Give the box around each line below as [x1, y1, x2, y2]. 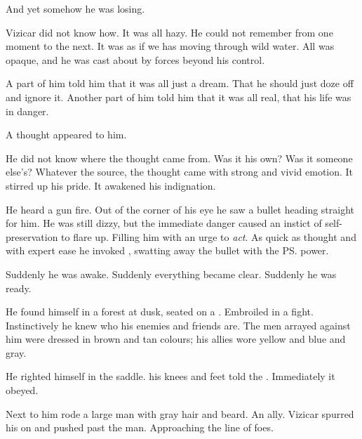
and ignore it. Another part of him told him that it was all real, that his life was [6, 89, 351, 104]
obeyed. [6, 383, 39, 398]
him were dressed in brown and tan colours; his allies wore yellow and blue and [6, 332, 346, 346]
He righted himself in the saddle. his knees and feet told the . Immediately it [6, 369, 335, 384]
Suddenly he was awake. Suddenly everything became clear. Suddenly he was [6, 266, 337, 281]
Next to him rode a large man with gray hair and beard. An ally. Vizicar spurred [6, 406, 354, 421]
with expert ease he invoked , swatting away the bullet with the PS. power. [6, 243, 329, 258]
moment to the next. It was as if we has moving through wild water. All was [6, 39, 335, 53]
